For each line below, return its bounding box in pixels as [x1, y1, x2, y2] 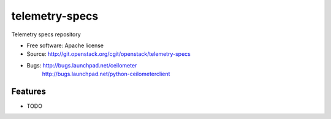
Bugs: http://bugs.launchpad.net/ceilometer [26, 61, 137, 69]
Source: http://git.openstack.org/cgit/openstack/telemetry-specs [26, 50, 191, 58]
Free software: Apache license [26, 42, 104, 49]
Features [11, 86, 46, 96]
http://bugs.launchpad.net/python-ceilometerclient [42, 71, 170, 78]
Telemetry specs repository [11, 31, 81, 38]
